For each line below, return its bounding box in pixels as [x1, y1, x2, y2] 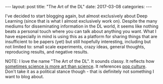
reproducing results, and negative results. [5, 49, 89, 55]
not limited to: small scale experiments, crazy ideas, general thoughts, [5, 44, 145, 49]
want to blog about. [5, 74, 44, 79]
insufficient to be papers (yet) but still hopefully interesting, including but [5, 39, 151, 44]
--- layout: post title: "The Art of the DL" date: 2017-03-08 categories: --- [5, 4, 152, 9]
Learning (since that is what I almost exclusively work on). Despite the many [5, 18, 158, 24]
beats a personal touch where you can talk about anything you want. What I [5, 28, 157, 34]
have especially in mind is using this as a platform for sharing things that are [5, 34, 158, 39]
